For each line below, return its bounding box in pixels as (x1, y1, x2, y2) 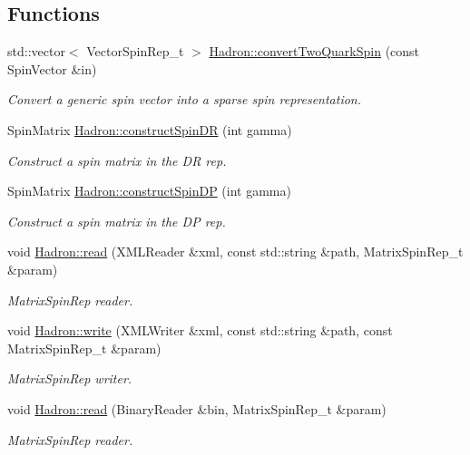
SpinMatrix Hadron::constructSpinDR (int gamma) (7, 120, 292, 139)
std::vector (7, 42, 65, 61)
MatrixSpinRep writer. (7, 369, 132, 388)
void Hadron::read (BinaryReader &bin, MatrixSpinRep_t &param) (7, 399, 387, 418)
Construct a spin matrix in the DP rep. (7, 211, 226, 230)
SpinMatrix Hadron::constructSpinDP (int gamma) (7, 181, 291, 200)
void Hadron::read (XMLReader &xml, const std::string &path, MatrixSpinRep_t (7, 242, 464, 261)
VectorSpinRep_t (86, 42, 184, 61)
